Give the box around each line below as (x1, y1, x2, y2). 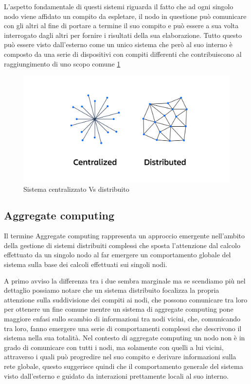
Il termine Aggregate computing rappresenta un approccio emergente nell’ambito (4, 231, 245, 241)
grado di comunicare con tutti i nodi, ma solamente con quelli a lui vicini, (4, 342, 224, 352)
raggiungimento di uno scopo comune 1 (4, 58, 121, 68)
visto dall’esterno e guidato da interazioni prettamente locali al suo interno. (4, 370, 229, 381)
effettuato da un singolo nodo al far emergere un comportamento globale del (4, 250, 231, 260)
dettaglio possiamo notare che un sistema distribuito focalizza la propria (4, 285, 219, 295)
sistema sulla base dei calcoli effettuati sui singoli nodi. (4, 259, 167, 269)
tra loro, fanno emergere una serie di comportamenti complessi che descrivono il (4, 323, 242, 333)
